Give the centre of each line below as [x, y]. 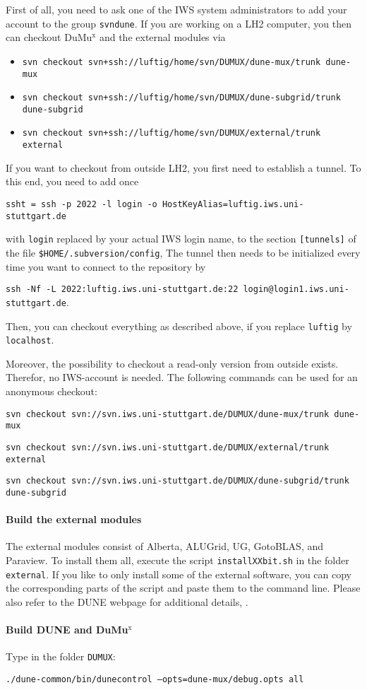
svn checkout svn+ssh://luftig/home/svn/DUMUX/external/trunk [172, 133]
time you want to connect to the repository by [106, 266]
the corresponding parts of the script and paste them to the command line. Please [183, 588]
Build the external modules [74, 519]
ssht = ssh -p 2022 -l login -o [82, 204]
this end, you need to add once [72, 181]
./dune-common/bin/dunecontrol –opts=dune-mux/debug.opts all [155, 679]
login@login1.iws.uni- [296, 290]
